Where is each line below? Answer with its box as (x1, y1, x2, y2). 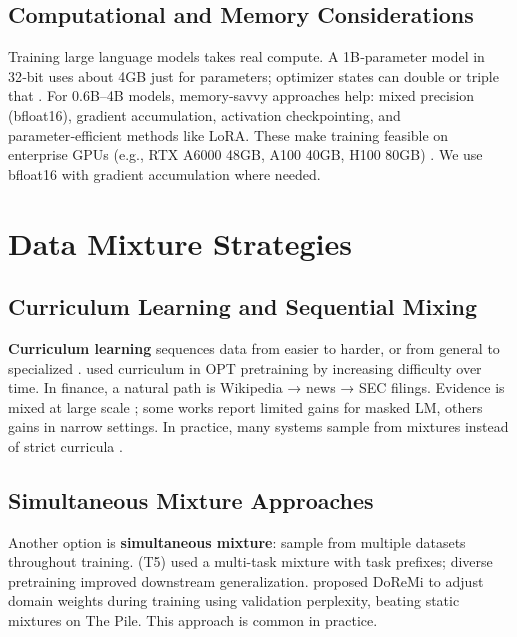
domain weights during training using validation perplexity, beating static (8, 590, 460, 611)
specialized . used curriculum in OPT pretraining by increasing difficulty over (8, 357, 482, 378)
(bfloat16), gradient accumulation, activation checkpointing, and (8, 104, 401, 125)
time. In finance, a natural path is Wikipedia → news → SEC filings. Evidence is (8, 377, 505, 398)
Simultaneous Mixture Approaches (8, 484, 374, 515)
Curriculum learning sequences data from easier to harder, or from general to (8, 337, 500, 358)
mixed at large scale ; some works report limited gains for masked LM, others (8, 396, 483, 417)
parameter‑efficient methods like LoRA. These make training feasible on (8, 124, 449, 145)
